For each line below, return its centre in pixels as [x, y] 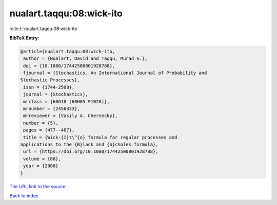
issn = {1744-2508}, [49, 87]
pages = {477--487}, [49, 130]
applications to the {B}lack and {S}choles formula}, [89, 144]
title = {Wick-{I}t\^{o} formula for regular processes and [100, 137]
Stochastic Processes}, [50, 80]
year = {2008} [41, 166]
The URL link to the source [38, 186]
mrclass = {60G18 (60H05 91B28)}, [66, 101]
